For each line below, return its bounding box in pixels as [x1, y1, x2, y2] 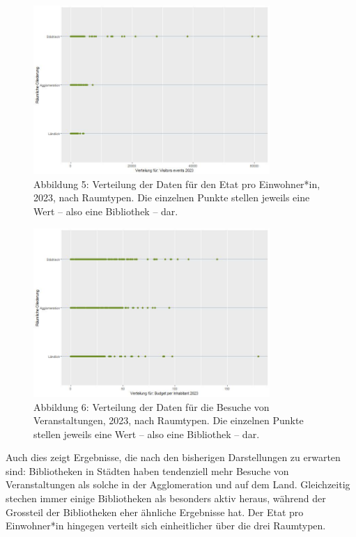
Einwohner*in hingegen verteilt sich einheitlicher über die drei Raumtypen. [6, 518, 326, 533]
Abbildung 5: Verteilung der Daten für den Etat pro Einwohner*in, [33, 176, 320, 191]
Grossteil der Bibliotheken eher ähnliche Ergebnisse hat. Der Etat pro [6, 504, 304, 519]
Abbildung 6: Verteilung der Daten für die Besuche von [33, 399, 270, 414]
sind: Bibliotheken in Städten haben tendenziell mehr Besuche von [6, 463, 289, 478]
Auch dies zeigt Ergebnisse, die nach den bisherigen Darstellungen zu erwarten [6, 450, 341, 465]
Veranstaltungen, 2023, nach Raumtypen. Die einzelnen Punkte [33, 413, 304, 428]
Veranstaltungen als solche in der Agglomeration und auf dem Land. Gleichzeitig [6, 477, 350, 492]
